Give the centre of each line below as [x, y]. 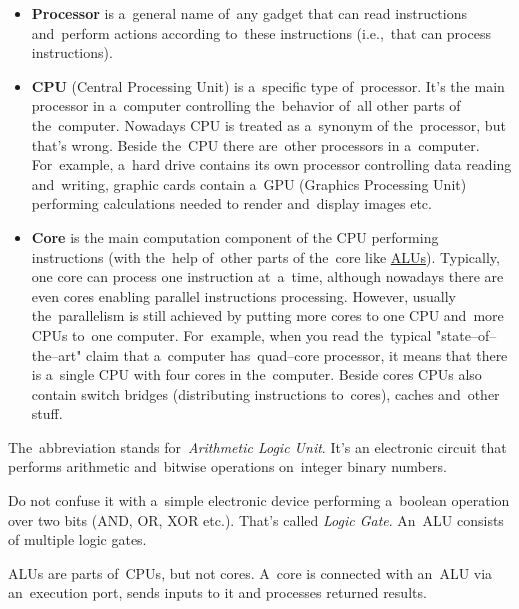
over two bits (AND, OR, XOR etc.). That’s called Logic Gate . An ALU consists [256, 519]
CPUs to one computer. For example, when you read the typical [231, 334]
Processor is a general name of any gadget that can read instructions [249, 13]
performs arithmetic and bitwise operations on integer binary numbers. [227, 466]
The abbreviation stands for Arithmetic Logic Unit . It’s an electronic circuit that [257, 446]
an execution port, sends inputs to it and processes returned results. [217, 592]
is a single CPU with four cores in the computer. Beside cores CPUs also [256, 374]
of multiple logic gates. [77, 539]
